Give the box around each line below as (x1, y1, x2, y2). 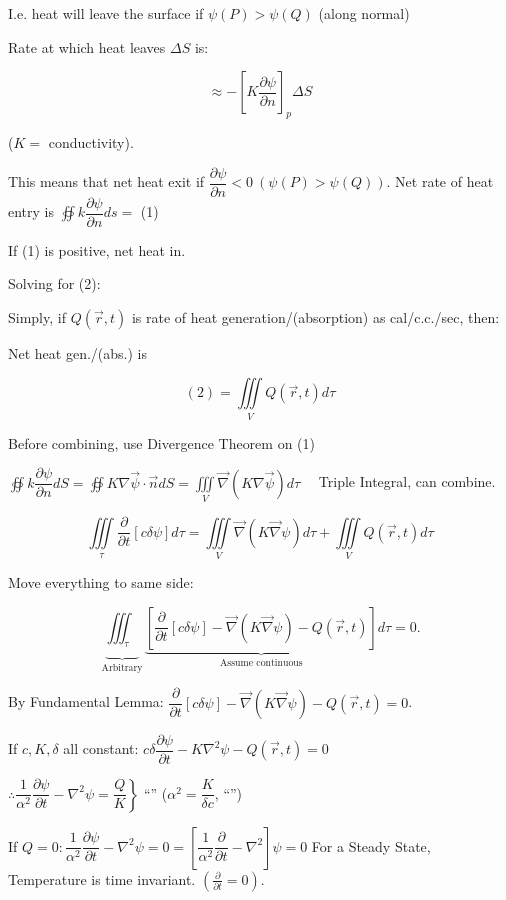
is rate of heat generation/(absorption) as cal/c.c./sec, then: (131, 306, 500, 327)
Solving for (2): (8, 273, 101, 294)
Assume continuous (220, 658, 303, 669)
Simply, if (8, 306, 66, 327)
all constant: (63, 738, 139, 759)
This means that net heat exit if (8, 171, 205, 192)
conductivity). (48, 131, 134, 152)
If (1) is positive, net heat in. (8, 239, 186, 260)
